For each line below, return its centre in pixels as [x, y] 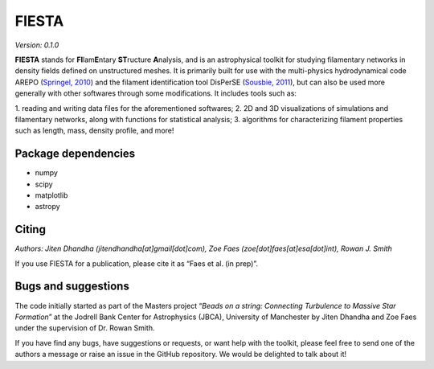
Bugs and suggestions [72, 287]
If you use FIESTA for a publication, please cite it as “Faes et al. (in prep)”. [137, 263]
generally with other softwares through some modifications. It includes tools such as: [156, 93]
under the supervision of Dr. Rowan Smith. [85, 328]
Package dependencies [75, 154]
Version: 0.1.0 [37, 45]
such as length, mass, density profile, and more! [94, 131]
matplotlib [51, 195]
